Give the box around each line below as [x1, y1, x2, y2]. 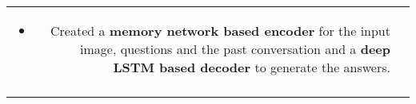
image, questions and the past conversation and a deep [80, 40, 390, 58]
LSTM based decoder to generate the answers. [113, 58, 390, 76]
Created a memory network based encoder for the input [50, 21, 390, 40]
